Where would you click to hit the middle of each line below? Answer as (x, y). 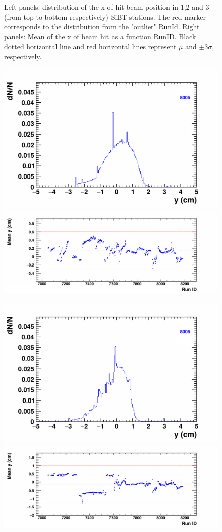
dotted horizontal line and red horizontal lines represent (90, 46)
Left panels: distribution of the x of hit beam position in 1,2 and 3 (107, 7)
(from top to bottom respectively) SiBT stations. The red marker (105, 16)
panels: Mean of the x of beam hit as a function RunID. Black (100, 36)
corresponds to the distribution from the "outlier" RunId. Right (102, 27)
